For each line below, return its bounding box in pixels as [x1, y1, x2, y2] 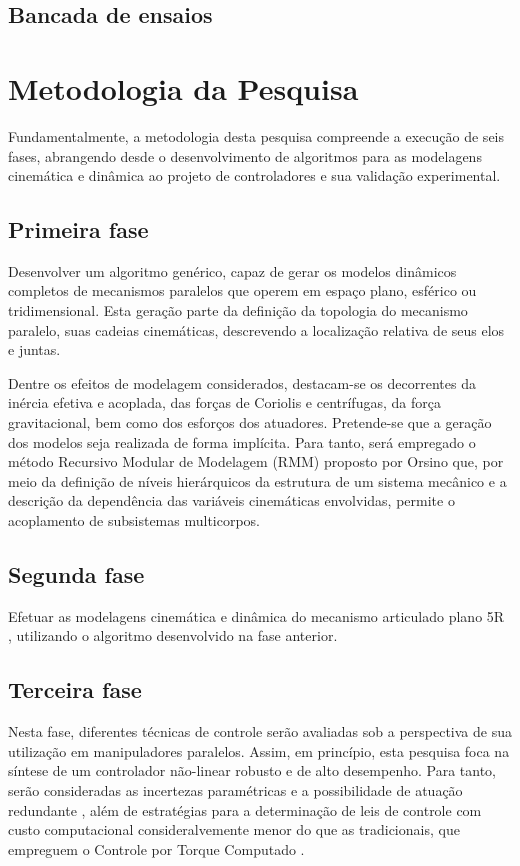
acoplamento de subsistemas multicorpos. [8, 510, 261, 531]
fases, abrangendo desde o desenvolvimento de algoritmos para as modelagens [8, 145, 482, 166]
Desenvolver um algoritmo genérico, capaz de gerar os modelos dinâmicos [8, 260, 457, 281]
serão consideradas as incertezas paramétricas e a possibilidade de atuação [8, 779, 463, 800]
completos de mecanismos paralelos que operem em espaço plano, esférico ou [8, 280, 477, 301]
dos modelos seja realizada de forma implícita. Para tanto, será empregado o [8, 431, 476, 452]
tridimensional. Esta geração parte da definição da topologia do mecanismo [8, 300, 468, 321]
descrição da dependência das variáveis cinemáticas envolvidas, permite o [8, 490, 455, 511]
